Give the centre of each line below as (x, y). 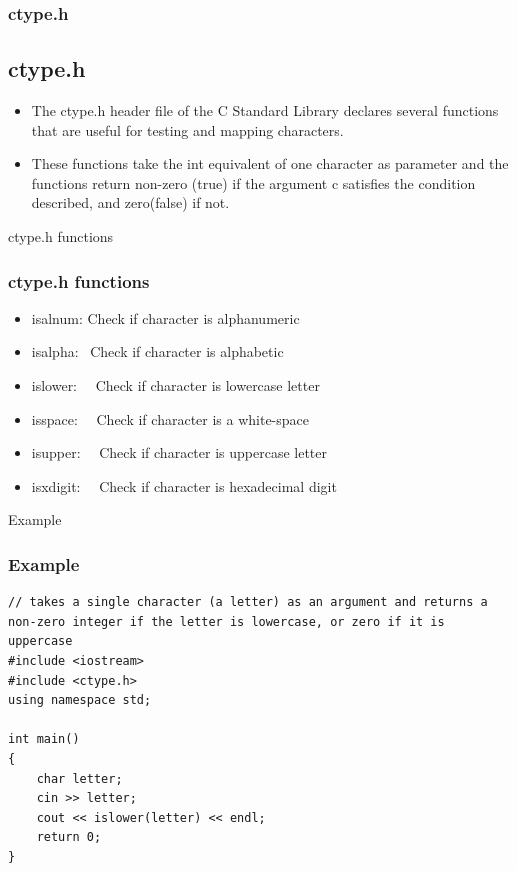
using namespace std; (80, 700)
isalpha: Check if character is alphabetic (157, 351)
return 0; (69, 837)
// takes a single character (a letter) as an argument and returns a (248, 602)
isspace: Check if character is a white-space (170, 418)
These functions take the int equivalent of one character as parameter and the (270, 163)
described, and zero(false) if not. (130, 202)
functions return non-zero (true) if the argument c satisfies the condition (253, 182)
